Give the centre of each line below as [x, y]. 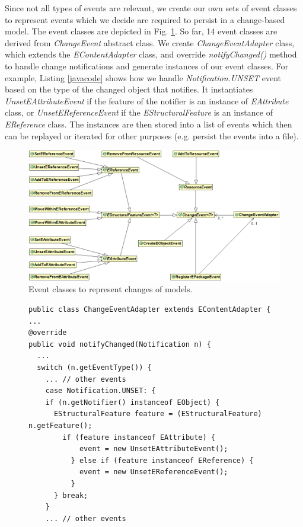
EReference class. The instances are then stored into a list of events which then [149, 124]
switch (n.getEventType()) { [94, 367]
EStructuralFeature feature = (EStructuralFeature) [158, 414]
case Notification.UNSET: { [101, 391]
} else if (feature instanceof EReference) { [162, 460]
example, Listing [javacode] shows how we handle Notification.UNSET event [143, 77]
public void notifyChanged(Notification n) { [120, 344]
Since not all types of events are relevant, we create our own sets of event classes [151, 8]
